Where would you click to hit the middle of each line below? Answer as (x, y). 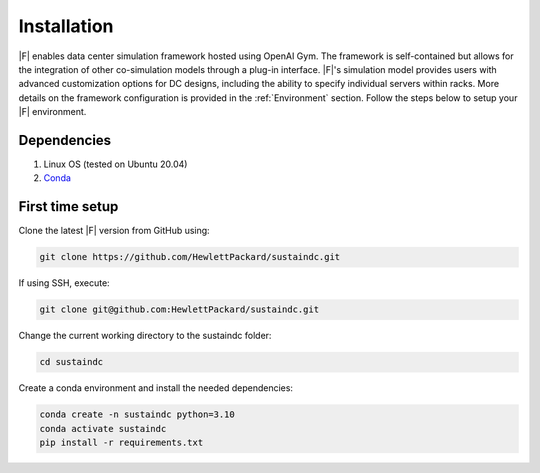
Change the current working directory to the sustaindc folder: (145, 336)
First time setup (68, 206)
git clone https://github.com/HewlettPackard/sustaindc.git (190, 257)
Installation (66, 26)
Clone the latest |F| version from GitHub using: (114, 231)
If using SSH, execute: (64, 283)
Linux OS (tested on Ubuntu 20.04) (115, 164)
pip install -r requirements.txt (121, 442)
